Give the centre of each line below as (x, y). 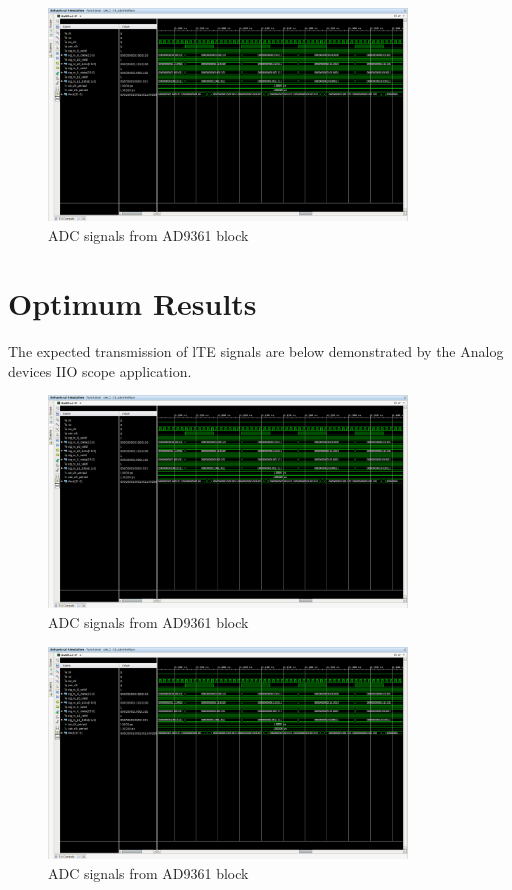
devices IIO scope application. (100, 370)
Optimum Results (132, 303)
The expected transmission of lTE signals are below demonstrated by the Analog (256, 351)
